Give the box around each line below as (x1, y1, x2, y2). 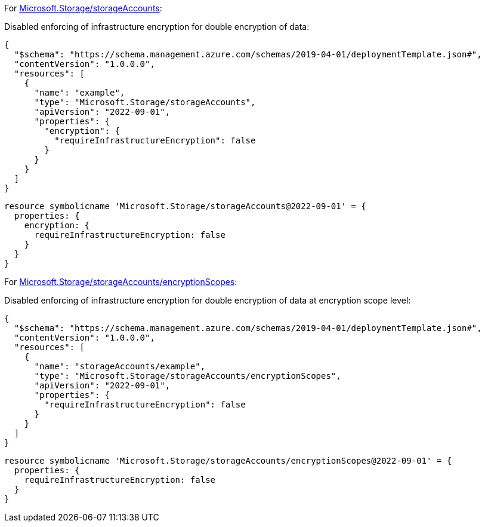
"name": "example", (34, 88, 125, 97)
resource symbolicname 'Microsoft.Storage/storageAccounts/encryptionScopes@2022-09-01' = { (4, 456, 452, 465)
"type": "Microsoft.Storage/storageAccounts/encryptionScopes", (34, 371, 341, 381)
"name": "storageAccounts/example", (34, 361, 206, 371)
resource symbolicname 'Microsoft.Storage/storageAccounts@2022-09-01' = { (4, 201, 366, 211)
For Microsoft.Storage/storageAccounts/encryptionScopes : (4, 277, 237, 287)
